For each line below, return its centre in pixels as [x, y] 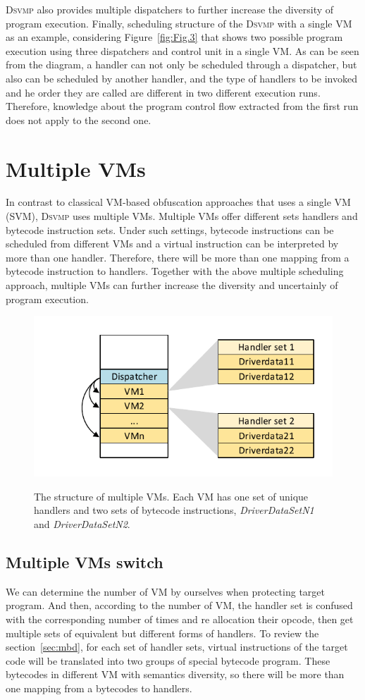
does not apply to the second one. [79, 119]
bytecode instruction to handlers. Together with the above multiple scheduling [175, 271]
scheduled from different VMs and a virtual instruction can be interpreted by [172, 244]
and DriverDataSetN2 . [82, 523]
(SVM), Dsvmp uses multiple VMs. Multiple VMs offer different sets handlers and [182, 216]
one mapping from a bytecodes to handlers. [99, 688]
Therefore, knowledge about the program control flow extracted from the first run [182, 106]
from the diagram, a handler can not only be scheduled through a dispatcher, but [181, 65]
